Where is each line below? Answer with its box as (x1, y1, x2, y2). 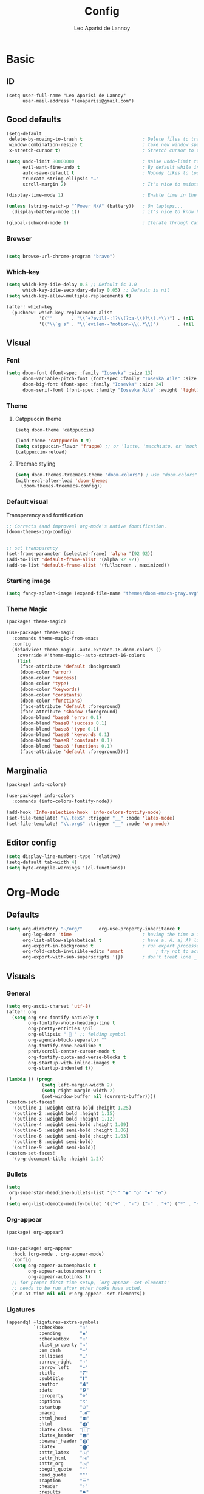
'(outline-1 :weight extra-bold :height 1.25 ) (12, 1105, 132, 1111)
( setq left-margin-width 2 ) (41, 1082, 113, 1088)
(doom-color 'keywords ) (19, 686, 80, 692)
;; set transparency (6, 545, 59, 551)
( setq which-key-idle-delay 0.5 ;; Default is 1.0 (6, 281, 137, 288)
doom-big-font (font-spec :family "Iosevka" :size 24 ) (22, 381, 165, 388)
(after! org (6, 1008, 36, 1015)
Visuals (6, 971, 35, 982)
